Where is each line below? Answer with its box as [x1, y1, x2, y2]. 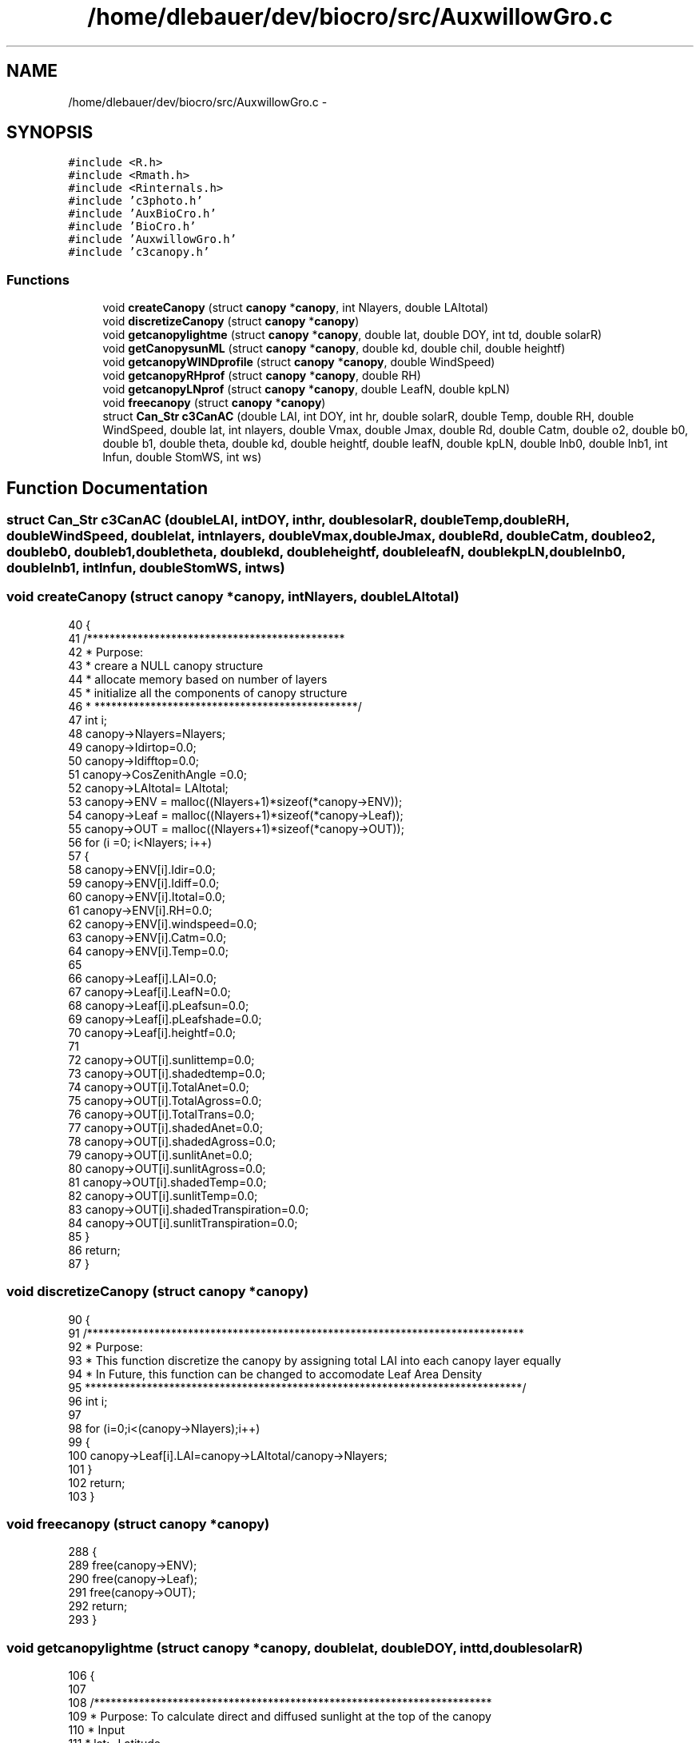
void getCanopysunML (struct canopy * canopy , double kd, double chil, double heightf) [102, 341, 566, 356]
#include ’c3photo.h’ [68, 194, 203, 208]
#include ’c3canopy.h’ [68, 245, 210, 259]
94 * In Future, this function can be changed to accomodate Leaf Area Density [68, 1366, 483, 1381]
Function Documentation [6, 477, 208, 498]
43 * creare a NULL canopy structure [68, 658, 264, 672]
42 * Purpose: [68, 644, 144, 659]
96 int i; [68, 1394, 108, 1408]
